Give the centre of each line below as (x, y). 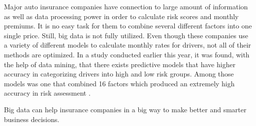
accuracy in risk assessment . (47, 93)
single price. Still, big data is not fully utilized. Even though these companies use (126, 35)
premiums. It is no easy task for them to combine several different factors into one (128, 26)
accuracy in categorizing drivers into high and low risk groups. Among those (119, 74)
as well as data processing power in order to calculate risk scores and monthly (121, 16)
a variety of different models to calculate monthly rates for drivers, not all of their (128, 45)
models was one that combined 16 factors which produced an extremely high (119, 83)
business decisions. (32, 119)
